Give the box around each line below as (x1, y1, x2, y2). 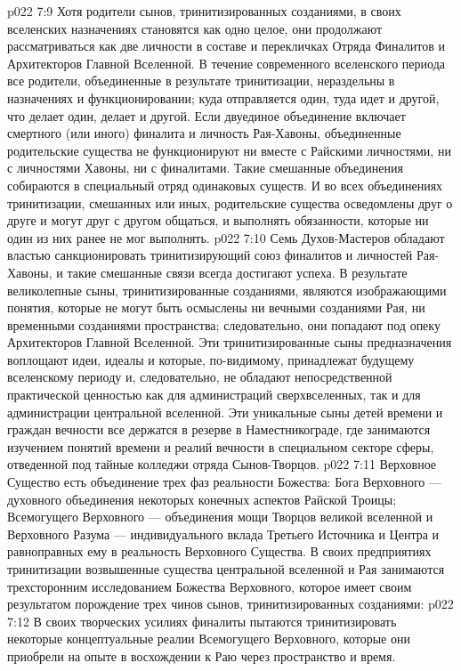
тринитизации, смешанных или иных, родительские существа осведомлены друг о (7, 193, 453, 212)
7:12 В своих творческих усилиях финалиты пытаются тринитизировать (7, 611, 397, 630)
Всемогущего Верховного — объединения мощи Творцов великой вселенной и (7, 507, 433, 526)
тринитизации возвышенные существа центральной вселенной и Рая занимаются (7, 560, 445, 578)
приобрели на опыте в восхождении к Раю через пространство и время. (7, 646, 396, 665)
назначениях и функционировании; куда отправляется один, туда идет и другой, (7, 88, 440, 107)
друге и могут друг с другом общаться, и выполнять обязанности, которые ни (7, 211, 429, 230)
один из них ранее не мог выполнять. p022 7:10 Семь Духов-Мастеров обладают (7, 228, 445, 247)
